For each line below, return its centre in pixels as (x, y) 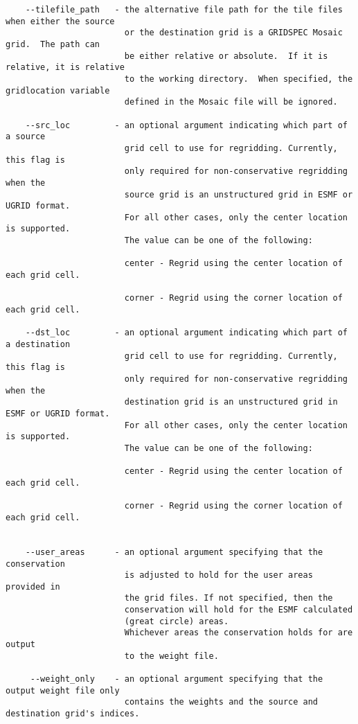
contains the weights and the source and (221, 702)
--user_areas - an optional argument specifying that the (174, 552)
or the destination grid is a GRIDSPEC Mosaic (233, 33)
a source (26, 137)
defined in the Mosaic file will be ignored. (231, 102)
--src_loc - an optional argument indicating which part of (186, 125)
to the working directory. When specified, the (239, 79)
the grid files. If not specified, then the (229, 598)
